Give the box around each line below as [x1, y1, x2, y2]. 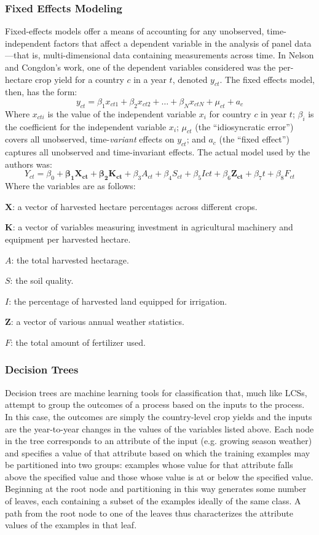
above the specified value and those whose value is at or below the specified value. [5, 470, 313, 483]
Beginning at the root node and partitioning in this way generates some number [5, 482, 307, 495]
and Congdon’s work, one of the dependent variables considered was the [5, 61, 276, 73]
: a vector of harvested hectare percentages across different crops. [12, 200, 258, 213]
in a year [133, 72, 167, 85]
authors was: [5, 157, 52, 170]
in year [261, 107, 287, 120]
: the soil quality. [10, 274, 74, 287]
